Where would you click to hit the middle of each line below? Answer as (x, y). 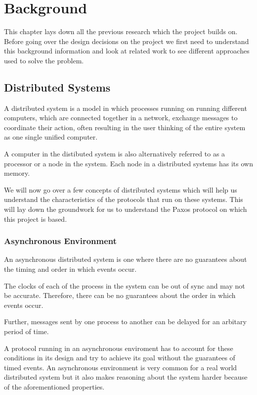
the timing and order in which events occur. (70, 269)
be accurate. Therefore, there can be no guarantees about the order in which (120, 295)
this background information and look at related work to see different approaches (127, 51)
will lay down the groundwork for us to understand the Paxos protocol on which (126, 209)
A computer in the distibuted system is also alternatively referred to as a (115, 154)
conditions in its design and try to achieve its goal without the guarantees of (120, 358)
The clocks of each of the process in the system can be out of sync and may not (125, 285)
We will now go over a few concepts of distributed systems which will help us (121, 189)
